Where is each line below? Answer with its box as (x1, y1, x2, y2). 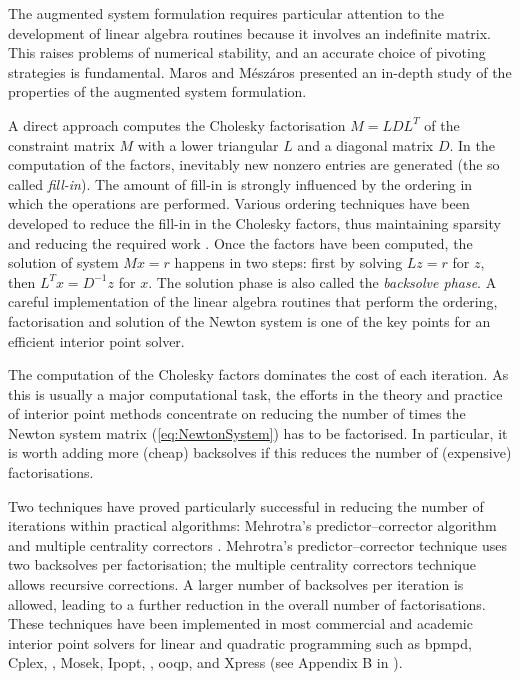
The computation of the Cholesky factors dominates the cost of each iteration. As (8, 364, 509, 385)
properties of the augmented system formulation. (8, 81, 307, 102)
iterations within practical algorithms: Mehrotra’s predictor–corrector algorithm (8, 515, 497, 536)
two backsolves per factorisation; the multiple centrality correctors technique (8, 554, 476, 575)
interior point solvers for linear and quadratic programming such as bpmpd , (8, 632, 472, 653)
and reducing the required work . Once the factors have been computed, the (8, 232, 473, 253)
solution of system (8, 252, 119, 273)
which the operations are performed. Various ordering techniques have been (8, 193, 470, 214)
